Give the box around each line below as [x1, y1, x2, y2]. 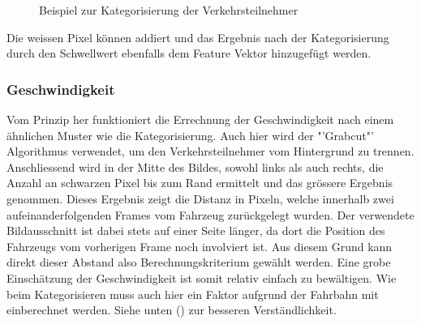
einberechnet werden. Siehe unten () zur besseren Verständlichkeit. [6, 301, 337, 318]
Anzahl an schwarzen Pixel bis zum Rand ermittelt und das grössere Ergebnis [6, 174, 393, 191]
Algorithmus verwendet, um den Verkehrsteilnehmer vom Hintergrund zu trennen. [6, 143, 415, 160]
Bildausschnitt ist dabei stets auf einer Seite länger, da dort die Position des [6, 222, 385, 239]
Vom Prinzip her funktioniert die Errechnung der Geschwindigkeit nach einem [6, 111, 394, 127]
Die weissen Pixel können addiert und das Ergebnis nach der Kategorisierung [6, 28, 389, 45]
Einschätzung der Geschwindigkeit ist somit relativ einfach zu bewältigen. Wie [6, 269, 397, 286]
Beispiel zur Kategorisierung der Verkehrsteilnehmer [39, 2, 299, 18]
